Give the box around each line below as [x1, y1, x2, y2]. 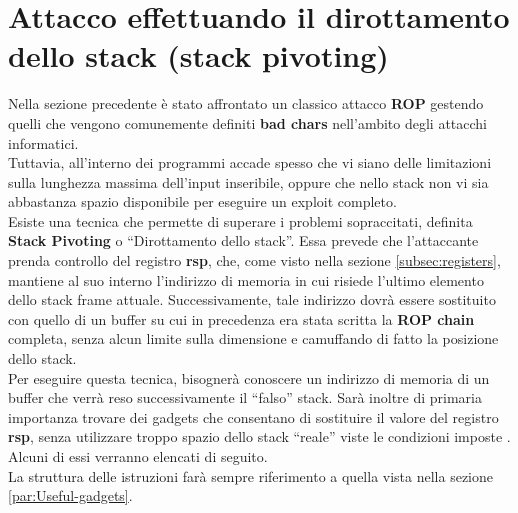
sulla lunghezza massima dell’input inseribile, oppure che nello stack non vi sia [8, 171, 489, 192]
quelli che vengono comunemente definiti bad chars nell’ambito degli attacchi [8, 112, 488, 133]
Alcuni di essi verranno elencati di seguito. [8, 446, 268, 466]
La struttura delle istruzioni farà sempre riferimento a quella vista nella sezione [8, 465, 494, 486]
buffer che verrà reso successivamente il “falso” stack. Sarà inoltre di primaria [8, 387, 482, 408]
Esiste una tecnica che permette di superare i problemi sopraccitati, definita [8, 210, 473, 231]
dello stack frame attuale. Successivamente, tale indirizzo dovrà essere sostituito [8, 289, 496, 310]
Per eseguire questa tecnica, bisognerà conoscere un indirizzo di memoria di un [8, 367, 490, 388]
